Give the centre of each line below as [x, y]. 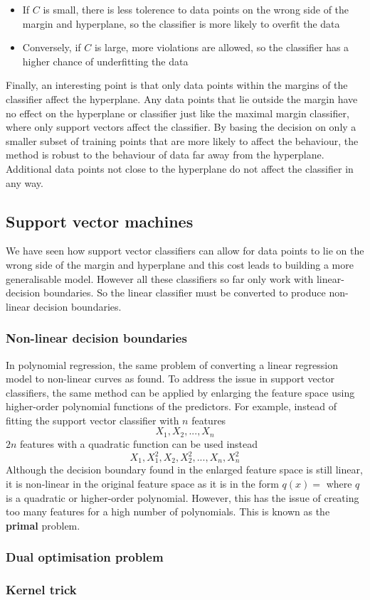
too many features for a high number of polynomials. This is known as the [168, 511]
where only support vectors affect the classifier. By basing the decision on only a [181, 127]
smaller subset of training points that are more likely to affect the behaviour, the [182, 140]
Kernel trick [41, 590]
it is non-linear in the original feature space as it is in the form [142, 484]
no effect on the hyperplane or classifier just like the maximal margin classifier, [178, 113]
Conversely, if [52, 47]
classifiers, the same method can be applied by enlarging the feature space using [180, 392]
